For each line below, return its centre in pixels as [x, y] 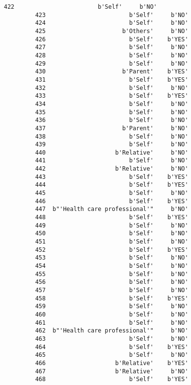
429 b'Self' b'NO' [112, 63]
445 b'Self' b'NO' [112, 193]
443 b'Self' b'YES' [112, 177]
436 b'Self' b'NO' [112, 120]
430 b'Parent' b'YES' [112, 72]
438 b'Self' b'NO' [112, 136]
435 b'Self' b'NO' [112, 112]
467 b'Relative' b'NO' [112, 371]
